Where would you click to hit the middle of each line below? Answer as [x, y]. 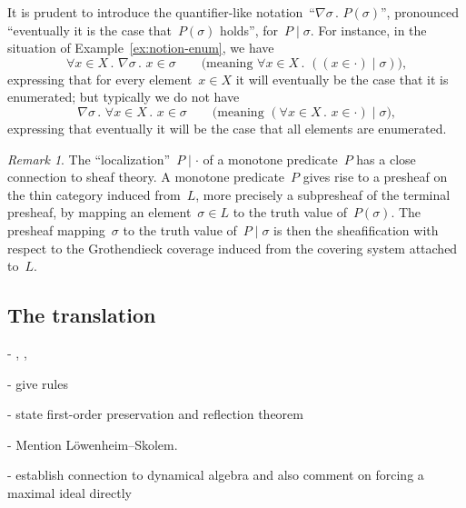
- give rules [38, 383]
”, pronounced [419, 12]
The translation [82, 315]
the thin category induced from [94, 194]
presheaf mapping [56, 229]
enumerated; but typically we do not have [124, 97]
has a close [386, 159]
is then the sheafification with [356, 229]
